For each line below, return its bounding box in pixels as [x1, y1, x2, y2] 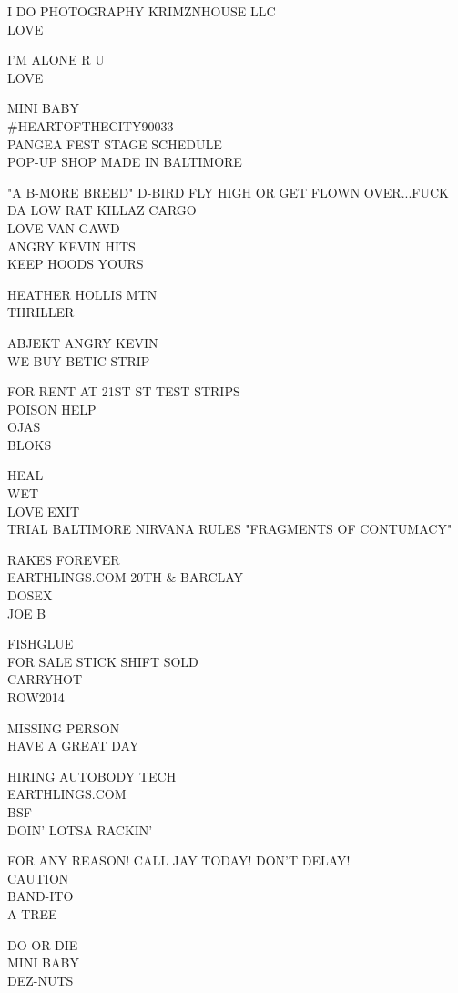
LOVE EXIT [7, 501, 80, 520]
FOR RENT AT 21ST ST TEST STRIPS [7, 382, 240, 401]
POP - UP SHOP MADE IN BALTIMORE [7, 152, 242, 171]
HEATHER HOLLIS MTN [7, 284, 158, 303]
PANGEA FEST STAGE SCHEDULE [7, 134, 222, 153]
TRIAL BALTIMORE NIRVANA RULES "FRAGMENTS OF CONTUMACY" [7, 519, 453, 538]
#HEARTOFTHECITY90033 [7, 116, 174, 135]
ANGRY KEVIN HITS [7, 236, 136, 255]
